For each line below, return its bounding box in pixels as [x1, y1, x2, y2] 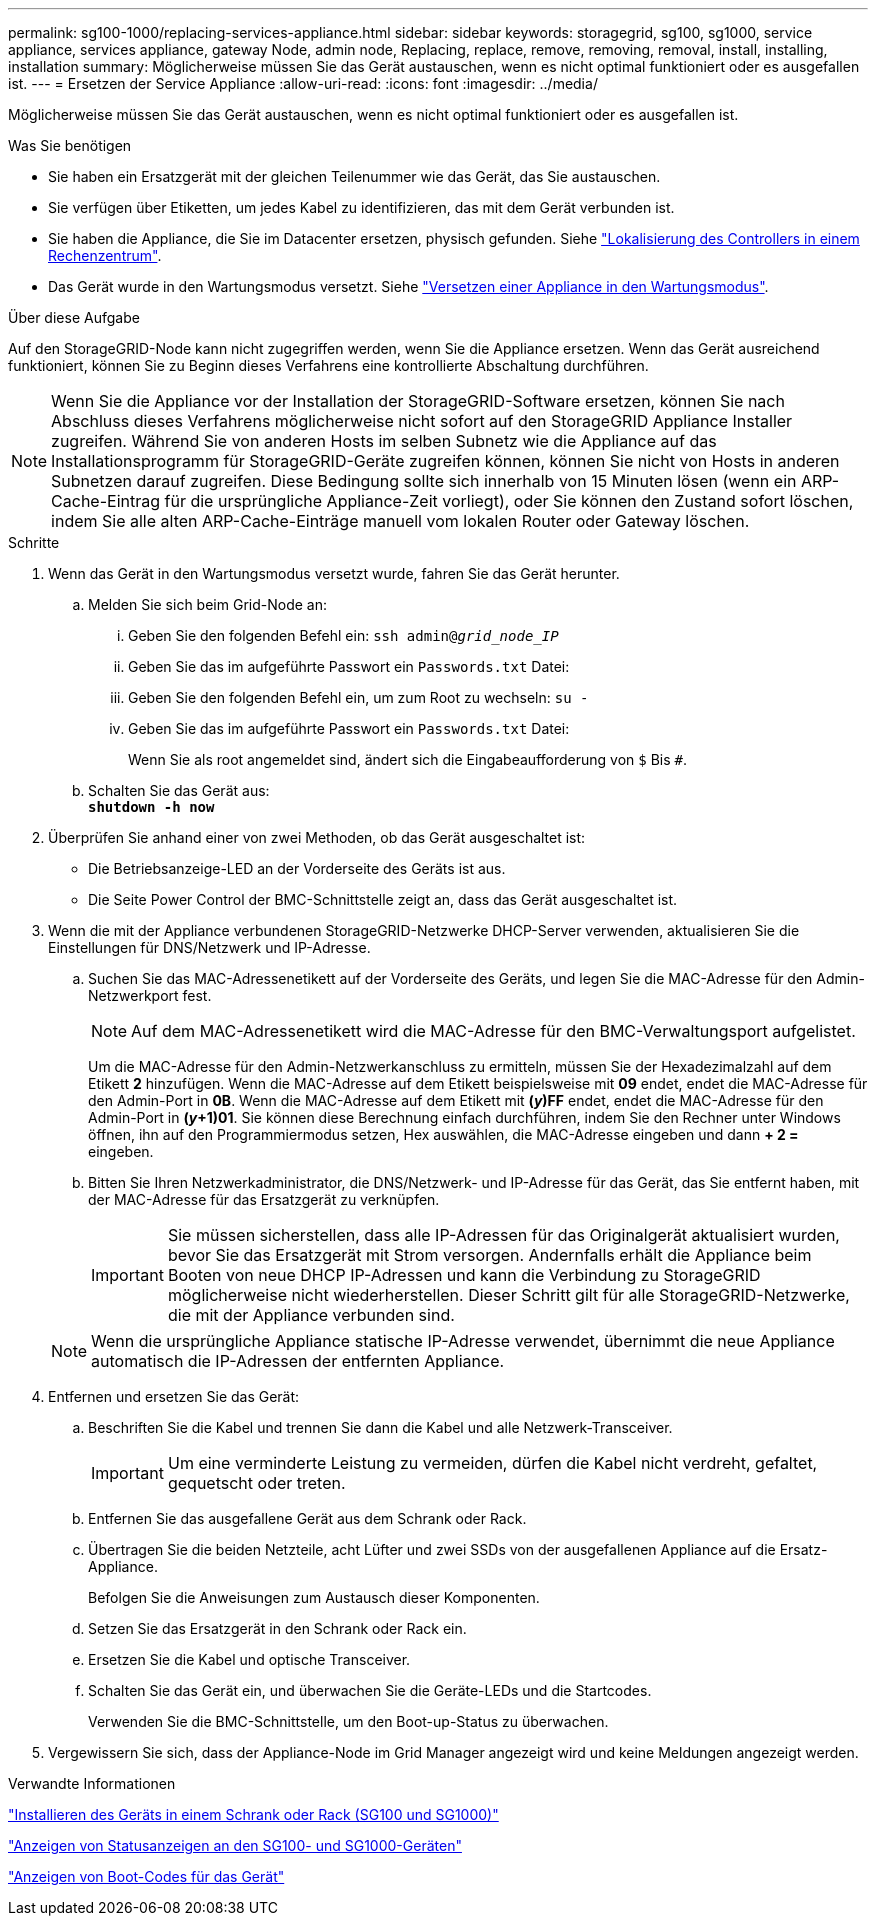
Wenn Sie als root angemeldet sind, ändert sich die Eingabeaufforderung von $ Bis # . [128, 751, 687, 768]
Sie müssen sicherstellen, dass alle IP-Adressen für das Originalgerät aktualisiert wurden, [167, 1225, 840, 1245]
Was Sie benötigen [8, 137, 132, 154]
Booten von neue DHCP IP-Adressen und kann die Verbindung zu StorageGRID [167, 1265, 761, 1285]
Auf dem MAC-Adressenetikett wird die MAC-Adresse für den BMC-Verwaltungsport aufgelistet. [131, 1021, 856, 1041]
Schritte [8, 534, 60, 551]
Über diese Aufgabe [8, 309, 140, 326]
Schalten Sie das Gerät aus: [88, 782, 270, 799]
